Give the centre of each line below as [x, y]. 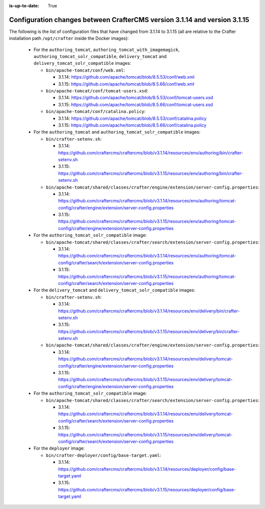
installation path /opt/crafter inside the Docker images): [69, 38]
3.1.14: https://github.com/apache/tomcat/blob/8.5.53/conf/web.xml [126, 77]
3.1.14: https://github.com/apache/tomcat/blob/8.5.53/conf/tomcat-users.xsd [136, 98]
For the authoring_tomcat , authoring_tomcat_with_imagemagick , [107, 50]
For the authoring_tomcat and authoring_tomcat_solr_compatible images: [117, 132]
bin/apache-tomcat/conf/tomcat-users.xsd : [97, 91]
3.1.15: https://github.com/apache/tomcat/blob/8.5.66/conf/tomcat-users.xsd [135, 104]
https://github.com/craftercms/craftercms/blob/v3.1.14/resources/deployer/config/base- [147, 469]
